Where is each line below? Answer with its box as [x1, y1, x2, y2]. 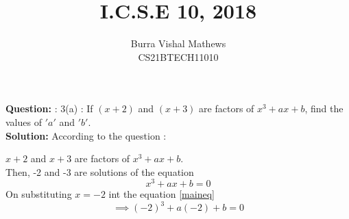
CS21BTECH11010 [138, 49, 219, 64]
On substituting [5, 187, 72, 201]
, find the [304, 101, 344, 116]
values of [5, 114, 42, 129]
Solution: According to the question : [5, 128, 167, 142]
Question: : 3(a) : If [5, 101, 93, 116]
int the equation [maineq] [108, 187, 215, 201]
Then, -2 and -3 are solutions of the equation [5, 164, 194, 179]
